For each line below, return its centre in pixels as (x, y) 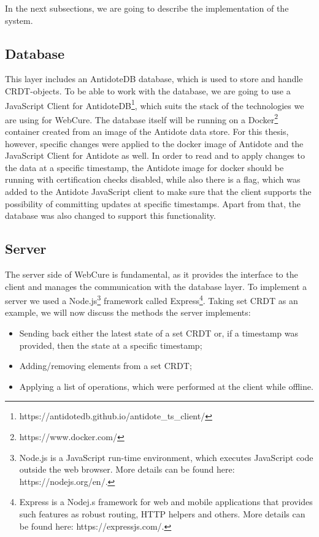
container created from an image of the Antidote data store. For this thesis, (147, 131)
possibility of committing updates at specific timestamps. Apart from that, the (153, 203)
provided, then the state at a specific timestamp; (111, 345)
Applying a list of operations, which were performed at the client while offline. (166, 386)
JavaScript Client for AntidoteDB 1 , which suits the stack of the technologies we (155, 104)
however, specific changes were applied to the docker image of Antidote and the (154, 143)
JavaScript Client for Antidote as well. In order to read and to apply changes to (155, 155)
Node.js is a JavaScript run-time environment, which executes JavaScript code (166, 457)
